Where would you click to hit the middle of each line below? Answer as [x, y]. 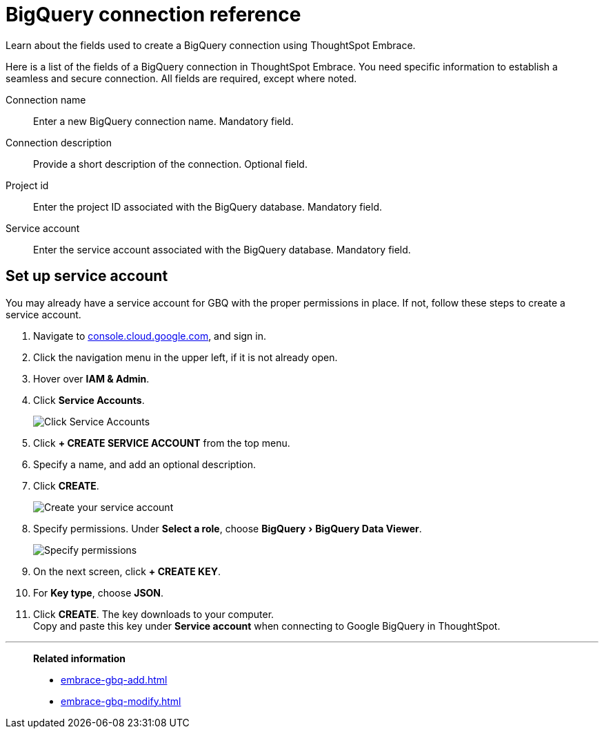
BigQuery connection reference [153, 15]
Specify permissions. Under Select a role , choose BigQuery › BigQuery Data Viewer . [228, 528]
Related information [80, 658]
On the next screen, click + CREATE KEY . [127, 571]
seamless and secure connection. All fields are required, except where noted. [181, 78]
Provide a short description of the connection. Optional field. [170, 164]
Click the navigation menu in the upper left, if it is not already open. [185, 357]
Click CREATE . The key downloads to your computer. [154, 614]
